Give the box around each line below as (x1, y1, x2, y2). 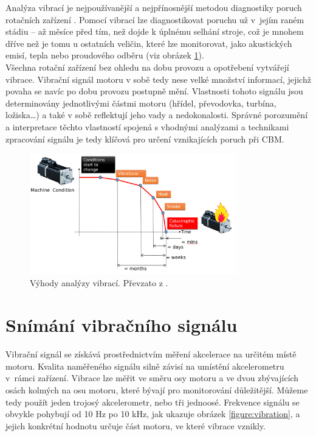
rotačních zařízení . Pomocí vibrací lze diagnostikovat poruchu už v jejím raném (5, 13, 304, 26)
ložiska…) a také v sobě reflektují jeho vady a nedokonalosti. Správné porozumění (5, 108, 308, 121)
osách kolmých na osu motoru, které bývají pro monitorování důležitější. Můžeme (5, 383, 308, 396)
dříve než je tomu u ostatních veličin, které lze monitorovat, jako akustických (5, 37, 292, 49)
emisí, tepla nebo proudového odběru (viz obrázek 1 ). (5, 49, 204, 62)
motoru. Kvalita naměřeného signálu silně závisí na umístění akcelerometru (5, 359, 284, 372)
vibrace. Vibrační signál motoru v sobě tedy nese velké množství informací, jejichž (5, 72, 311, 85)
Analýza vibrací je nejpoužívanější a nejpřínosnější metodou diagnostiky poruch (5, 1, 302, 13)
